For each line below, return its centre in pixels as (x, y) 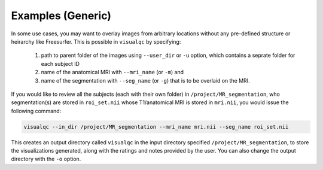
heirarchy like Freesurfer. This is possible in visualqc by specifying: (96, 41)
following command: (36, 111)
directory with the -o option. (46, 159)
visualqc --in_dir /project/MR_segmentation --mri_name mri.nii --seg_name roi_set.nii (156, 127)
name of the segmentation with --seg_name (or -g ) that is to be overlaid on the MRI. (146, 80)
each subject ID (60, 63)
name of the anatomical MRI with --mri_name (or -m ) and (112, 72)
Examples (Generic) (61, 16)
